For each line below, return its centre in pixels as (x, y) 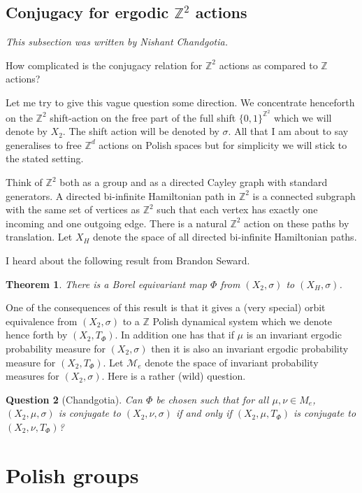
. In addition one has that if (174, 335)
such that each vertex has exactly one (237, 209)
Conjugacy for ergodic (87, 12)
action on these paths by (297, 223)
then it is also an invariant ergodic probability (250, 348)
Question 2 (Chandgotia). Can (74, 399)
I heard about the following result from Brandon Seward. (128, 260)
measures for (32, 376)
